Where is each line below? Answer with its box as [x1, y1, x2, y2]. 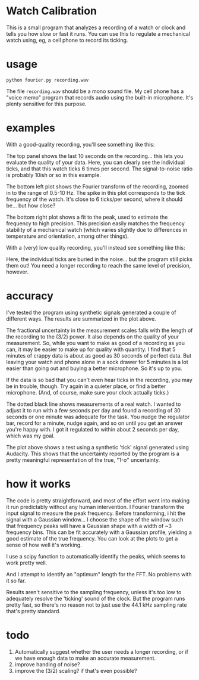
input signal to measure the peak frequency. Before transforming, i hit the [6, 510, 186, 517]
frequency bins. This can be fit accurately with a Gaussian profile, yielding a [6, 529, 192, 536]
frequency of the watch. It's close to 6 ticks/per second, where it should [6, 195, 183, 203]
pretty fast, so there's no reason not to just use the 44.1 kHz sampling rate [6, 601, 187, 608]
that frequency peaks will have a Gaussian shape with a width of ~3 [6, 522, 172, 529]
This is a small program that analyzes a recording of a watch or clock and [6, 24, 186, 31]
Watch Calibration [6, 4, 97, 18]
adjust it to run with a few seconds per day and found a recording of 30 [6, 406, 181, 414]
